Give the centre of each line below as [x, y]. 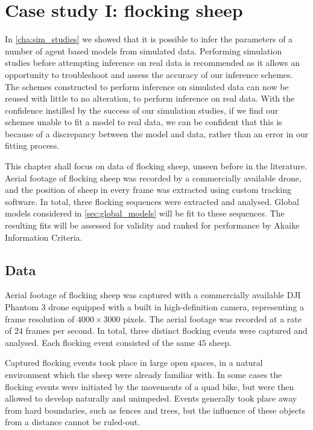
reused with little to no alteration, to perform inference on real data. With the [150, 98]
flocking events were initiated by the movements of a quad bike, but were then [150, 386]
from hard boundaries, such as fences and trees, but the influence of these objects [155, 410]
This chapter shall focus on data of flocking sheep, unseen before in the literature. [156, 166]
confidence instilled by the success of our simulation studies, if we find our [142, 110]
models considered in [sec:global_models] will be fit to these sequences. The [145, 213]
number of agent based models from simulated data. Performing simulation [144, 50]
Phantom [22, 307]
